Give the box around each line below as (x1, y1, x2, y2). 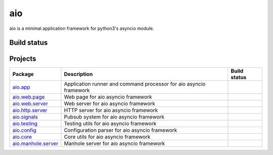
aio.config (12, 127, 36, 134)
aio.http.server (12, 107, 48, 114)
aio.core (12, 133, 32, 140)
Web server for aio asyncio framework (64, 100, 155, 107)
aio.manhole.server (12, 140, 59, 147)
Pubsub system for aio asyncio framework (64, 113, 165, 121)
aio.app (12, 84, 30, 91)
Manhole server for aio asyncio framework (64, 140, 165, 147)
